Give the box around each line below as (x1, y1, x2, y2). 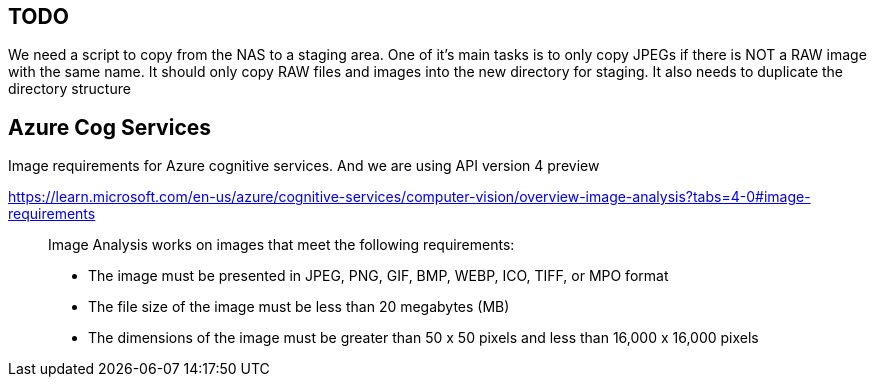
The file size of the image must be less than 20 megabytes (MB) (88, 298, 510, 316)
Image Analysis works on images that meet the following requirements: (48, 236, 515, 254)
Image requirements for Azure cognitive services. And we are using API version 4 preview (8, 157, 600, 175)
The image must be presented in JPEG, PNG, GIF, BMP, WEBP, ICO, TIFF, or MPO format (88, 267, 669, 285)
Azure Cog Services (8, 114, 212, 140)
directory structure (8, 80, 131, 98)
